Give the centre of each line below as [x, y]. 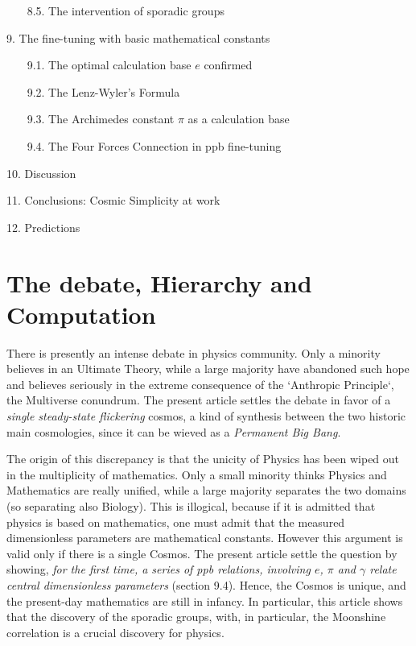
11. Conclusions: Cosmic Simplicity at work [113, 200]
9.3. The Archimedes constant [101, 119]
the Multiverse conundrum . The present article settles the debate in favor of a [199, 400]
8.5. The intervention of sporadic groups [126, 10]
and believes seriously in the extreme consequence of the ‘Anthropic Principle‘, [200, 384]
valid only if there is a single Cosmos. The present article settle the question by [202, 553]
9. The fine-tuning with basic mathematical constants [138, 37]
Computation [81, 314]
